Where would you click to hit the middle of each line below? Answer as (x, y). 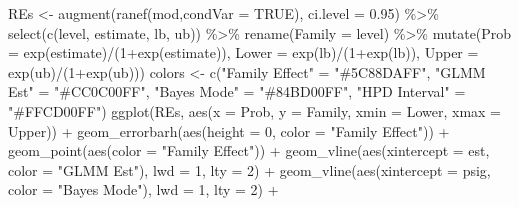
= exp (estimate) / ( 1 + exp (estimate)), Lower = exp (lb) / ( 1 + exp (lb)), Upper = (243, 52)
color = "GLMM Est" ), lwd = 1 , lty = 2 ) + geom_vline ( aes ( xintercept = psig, (249, 169)
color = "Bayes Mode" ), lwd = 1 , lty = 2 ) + (143, 189)
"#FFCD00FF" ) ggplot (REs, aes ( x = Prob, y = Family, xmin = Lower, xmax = (255, 110)
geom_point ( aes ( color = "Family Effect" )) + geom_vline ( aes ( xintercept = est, (249, 150)
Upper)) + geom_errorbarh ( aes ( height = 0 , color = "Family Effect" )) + (229, 130)
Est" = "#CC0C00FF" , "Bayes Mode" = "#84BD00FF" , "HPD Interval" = (237, 91)
